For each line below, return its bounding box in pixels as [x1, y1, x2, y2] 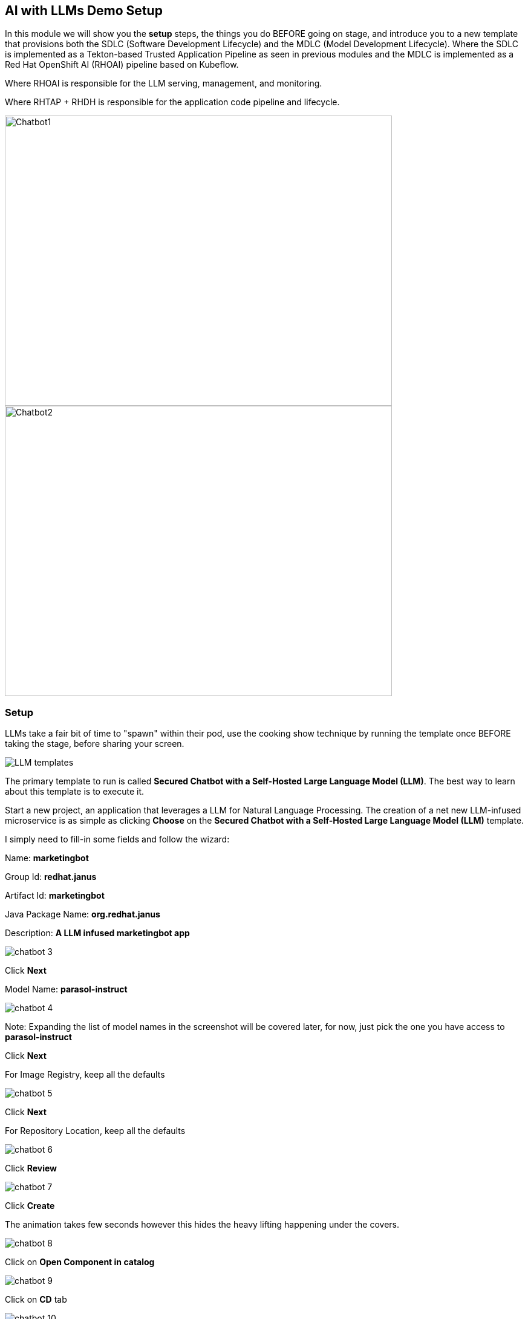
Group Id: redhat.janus [5, 871, 97, 882]
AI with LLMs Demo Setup [5, 3, 163, 18]
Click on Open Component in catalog [5, 1257, 155, 1268]
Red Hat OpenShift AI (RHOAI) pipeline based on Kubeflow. [5, 59, 239, 70]
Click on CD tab [5, 1294, 67, 1305]
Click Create [5, 1200, 55, 1211]
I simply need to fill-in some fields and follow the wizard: [5, 834, 230, 845]
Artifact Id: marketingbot [5, 890, 105, 901]
